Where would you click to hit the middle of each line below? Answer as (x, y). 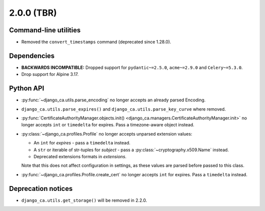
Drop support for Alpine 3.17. (50, 74)
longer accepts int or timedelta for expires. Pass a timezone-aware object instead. (108, 125)
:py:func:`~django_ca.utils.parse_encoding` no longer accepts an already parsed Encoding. (113, 100)
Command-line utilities (45, 30)
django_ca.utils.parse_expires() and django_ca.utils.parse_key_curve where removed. (124, 109)
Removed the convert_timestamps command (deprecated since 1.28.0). (96, 42)
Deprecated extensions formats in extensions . (80, 156)
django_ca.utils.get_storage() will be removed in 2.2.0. (84, 200)
